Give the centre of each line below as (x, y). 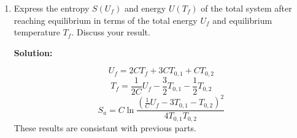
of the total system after (246, 8)
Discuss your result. (113, 32)
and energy (145, 8)
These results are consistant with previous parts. (105, 127)
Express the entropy (52, 8)
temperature (37, 32)
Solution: (33, 52)
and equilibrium (242, 20)
